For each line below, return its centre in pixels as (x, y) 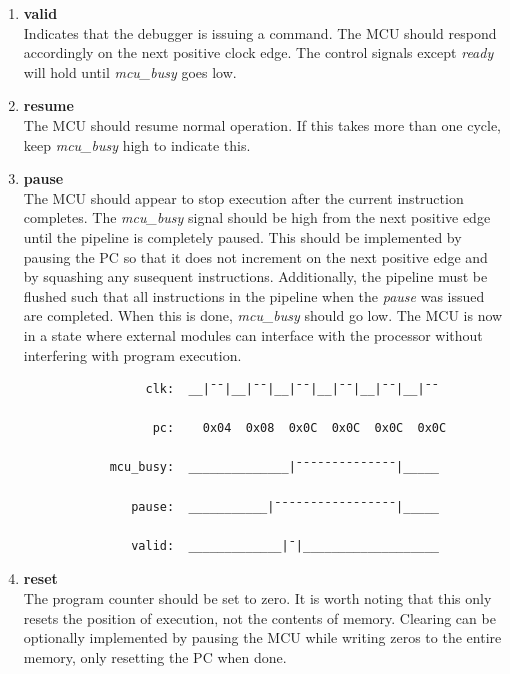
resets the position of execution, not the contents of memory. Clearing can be (259, 617)
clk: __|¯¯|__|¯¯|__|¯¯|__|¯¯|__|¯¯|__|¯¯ (292, 389)
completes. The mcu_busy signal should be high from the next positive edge (257, 217)
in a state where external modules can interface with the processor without (253, 334)
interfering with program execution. (132, 354)
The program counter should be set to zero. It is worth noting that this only (257, 598)
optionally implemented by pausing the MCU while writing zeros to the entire (262, 637)
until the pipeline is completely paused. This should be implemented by (242, 236)
